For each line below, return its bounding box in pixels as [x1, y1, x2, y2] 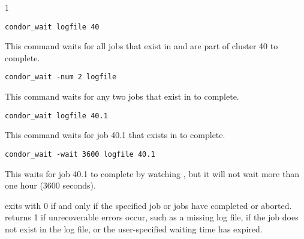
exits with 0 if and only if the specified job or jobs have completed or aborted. [5, 199, 292, 211]
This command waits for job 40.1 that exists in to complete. [5, 129, 225, 141]
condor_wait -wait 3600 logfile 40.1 [5, 150, 155, 159]
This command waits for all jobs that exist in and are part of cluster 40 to [5, 40, 278, 52]
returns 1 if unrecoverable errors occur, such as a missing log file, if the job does [5, 211, 299, 223]
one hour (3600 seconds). [5, 179, 96, 192]
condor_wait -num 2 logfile [5, 73, 117, 82]
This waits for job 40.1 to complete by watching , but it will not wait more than [5, 167, 299, 180]
